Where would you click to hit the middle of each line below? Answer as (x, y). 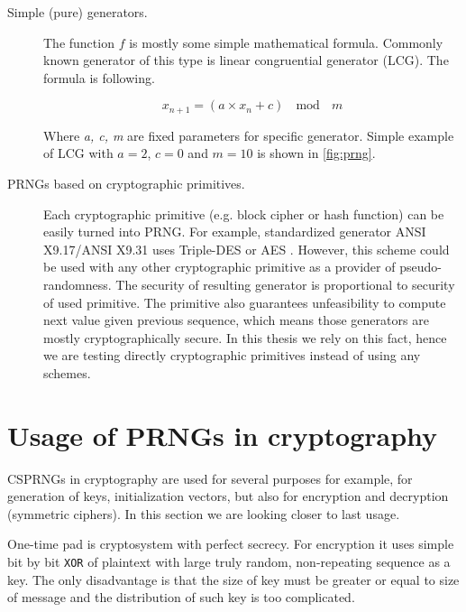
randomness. (78, 284)
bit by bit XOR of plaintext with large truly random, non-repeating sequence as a (229, 562)
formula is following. (99, 77)
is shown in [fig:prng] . (316, 153)
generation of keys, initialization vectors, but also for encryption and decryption (228, 496)
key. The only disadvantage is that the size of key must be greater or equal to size (233, 579)
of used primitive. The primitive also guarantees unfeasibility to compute (245, 302)
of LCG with (78, 153)
